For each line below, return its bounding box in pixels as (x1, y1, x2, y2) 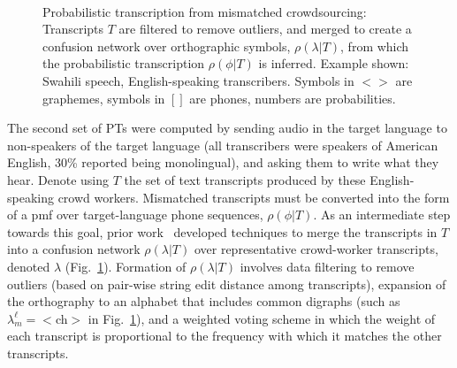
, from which (340, 36, 409, 55)
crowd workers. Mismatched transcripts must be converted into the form (57, 188, 450, 206)
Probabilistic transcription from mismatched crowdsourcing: (42, 2, 367, 20)
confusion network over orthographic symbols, (42, 36, 291, 55)
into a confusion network (7, 240, 141, 258)
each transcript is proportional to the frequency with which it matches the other (7, 326, 442, 345)
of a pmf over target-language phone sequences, (7, 205, 263, 224)
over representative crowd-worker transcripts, (194, 240, 438, 258)
